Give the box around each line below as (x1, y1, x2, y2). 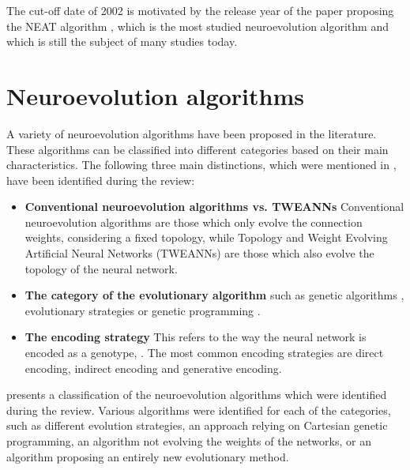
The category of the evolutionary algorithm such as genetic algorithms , (24, 287, 404, 303)
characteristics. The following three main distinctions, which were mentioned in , (6, 156, 397, 173)
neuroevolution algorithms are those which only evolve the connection (24, 213, 363, 230)
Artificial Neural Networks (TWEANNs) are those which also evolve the (24, 245, 374, 261)
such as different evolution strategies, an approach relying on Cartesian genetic (6, 417, 388, 434)
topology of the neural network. (24, 260, 178, 276)
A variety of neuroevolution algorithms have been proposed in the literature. (6, 125, 377, 141)
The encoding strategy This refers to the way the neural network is (24, 329, 367, 345)
